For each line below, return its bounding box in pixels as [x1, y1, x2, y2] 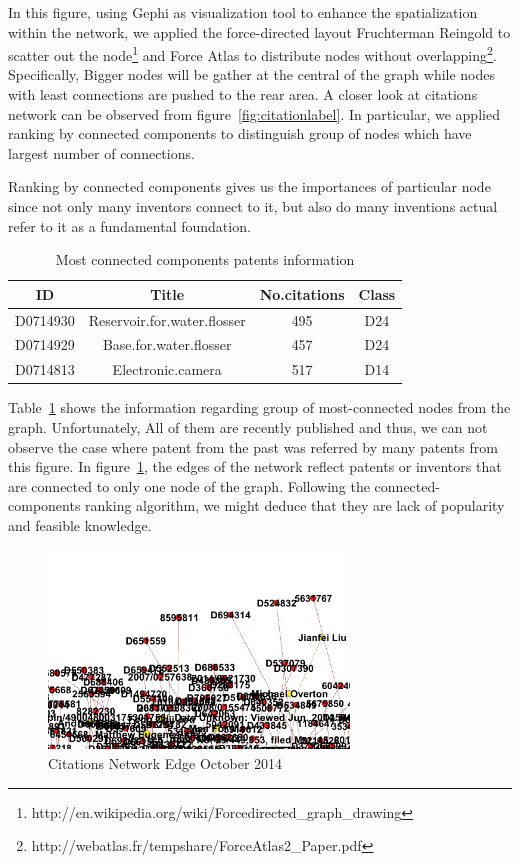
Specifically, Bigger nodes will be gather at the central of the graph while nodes [8, 64, 496, 85]
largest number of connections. [8, 142, 195, 163]
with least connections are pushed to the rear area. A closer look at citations [8, 84, 478, 105]
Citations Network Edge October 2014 [48, 752, 283, 773]
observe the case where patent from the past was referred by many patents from [8, 436, 498, 457]
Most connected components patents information [55, 249, 355, 270]
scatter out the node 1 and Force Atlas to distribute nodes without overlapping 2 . [8, 42, 497, 65]
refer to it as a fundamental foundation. [8, 215, 251, 236]
